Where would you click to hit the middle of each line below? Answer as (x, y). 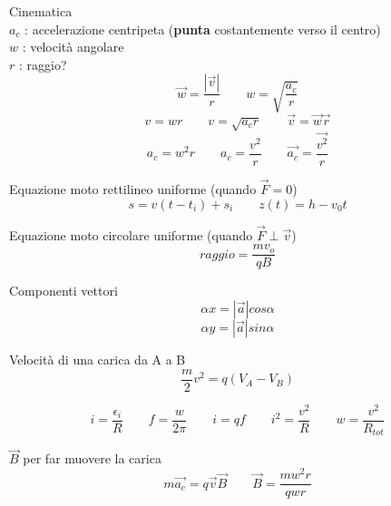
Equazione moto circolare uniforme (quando (131, 234)
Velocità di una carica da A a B (98, 359)
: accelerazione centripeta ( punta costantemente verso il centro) (203, 29)
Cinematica (41, 11)
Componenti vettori (64, 291)
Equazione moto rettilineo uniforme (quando (133, 188)
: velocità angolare (73, 47)
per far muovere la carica (92, 458)
